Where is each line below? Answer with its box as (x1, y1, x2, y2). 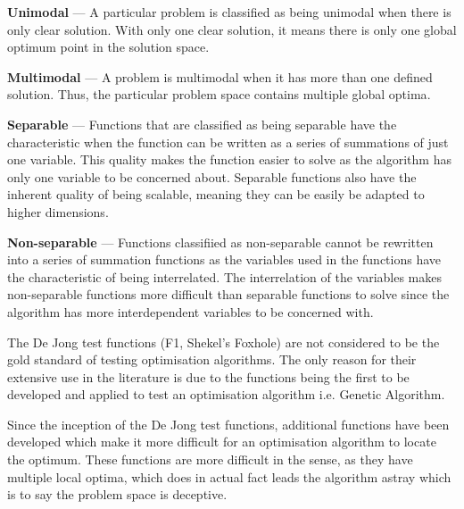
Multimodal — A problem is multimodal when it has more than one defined (7, 67, 433, 86)
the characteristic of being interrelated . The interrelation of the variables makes (7, 267, 443, 286)
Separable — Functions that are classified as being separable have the (7, 114, 397, 133)
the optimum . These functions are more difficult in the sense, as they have (7, 450, 413, 469)
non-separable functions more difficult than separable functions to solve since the (7, 285, 450, 304)
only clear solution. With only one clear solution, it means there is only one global (7, 20, 457, 38)
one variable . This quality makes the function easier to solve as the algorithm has (7, 150, 452, 169)
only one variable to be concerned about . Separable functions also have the (7, 167, 417, 186)
